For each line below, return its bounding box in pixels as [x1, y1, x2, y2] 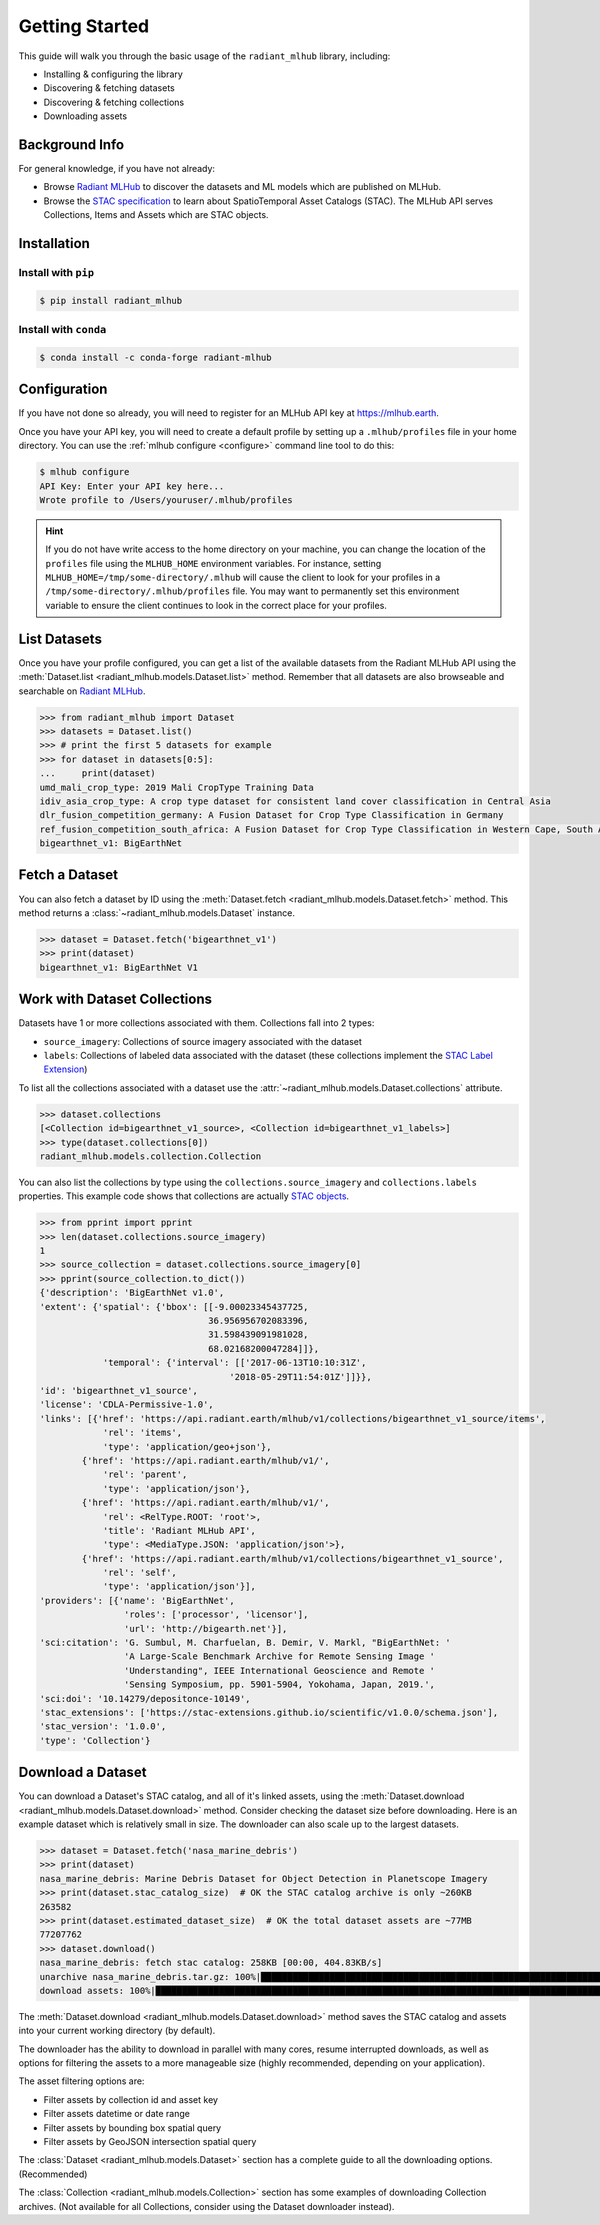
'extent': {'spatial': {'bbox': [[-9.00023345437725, [39, 1301, 309, 1312]
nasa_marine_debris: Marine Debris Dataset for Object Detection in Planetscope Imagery [39, 1873, 489, 1884]
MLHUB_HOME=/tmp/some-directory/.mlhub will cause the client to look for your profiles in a [45, 571, 441, 584]
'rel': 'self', [102, 1567, 177, 1579]
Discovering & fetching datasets [43, 82, 175, 94]
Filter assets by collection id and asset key [43, 2093, 219, 2105]
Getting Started [18, 15, 150, 37]
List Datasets [18, 630, 102, 647]
